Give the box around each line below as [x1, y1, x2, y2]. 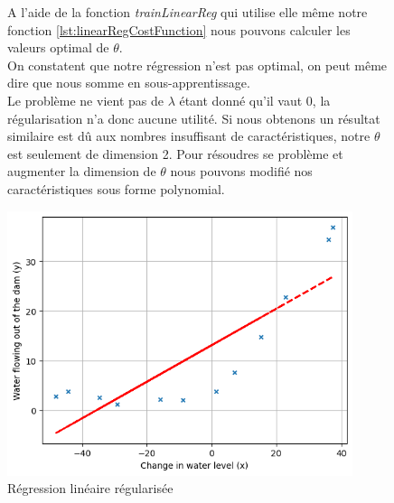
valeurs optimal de [7, 38, 109, 57]
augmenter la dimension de [7, 162, 156, 181]
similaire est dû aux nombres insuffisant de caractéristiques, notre [7, 126, 371, 145]
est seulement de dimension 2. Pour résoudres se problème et [7, 144, 343, 163]
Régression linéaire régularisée [7, 479, 174, 498]
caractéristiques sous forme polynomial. [7, 179, 225, 198]
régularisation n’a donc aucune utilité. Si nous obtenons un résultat [7, 108, 380, 127]
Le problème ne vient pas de [7, 90, 164, 109]
